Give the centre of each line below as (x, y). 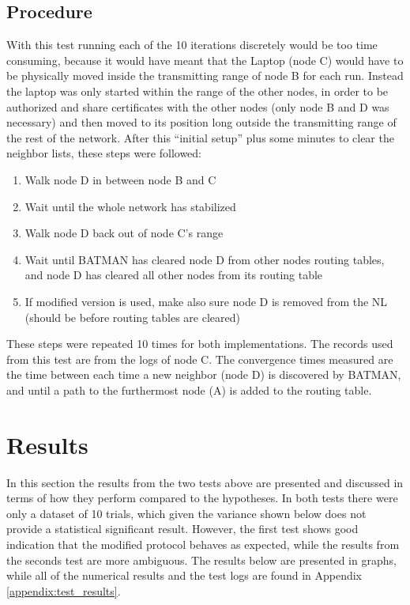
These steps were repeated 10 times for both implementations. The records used (200, 344)
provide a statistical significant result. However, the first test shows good (182, 529)
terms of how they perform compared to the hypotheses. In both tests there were (202, 498)
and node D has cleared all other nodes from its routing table (174, 275)
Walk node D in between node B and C (120, 179)
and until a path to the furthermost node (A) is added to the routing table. (189, 389)
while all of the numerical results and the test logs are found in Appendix (184, 575)
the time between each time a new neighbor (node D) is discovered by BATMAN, (204, 374)
